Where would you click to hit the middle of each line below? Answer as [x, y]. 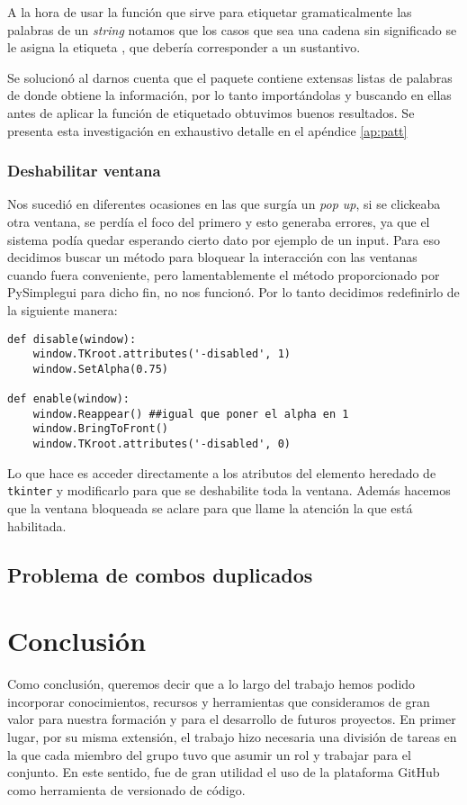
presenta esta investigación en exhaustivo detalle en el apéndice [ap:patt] [207, 130]
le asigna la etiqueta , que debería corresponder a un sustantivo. [184, 47]
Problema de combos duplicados [160, 574]
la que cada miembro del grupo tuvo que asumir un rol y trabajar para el [209, 754]
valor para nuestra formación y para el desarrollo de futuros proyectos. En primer [232, 719]
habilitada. [37, 525]
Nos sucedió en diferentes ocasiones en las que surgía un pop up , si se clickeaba [224, 204]
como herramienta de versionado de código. [126, 789]
